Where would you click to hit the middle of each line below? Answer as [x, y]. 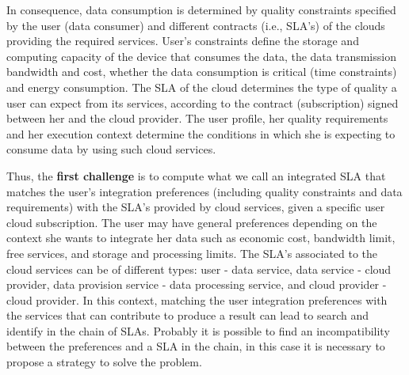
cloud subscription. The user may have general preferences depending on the [192, 222]
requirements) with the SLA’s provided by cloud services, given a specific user [196, 207]
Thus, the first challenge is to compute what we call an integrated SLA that [196, 175]
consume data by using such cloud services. [111, 149]
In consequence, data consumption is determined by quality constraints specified [201, 9]
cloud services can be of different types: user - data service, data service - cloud [199, 269]
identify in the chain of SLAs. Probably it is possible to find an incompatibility [198, 330]
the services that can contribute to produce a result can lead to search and [188, 315]
